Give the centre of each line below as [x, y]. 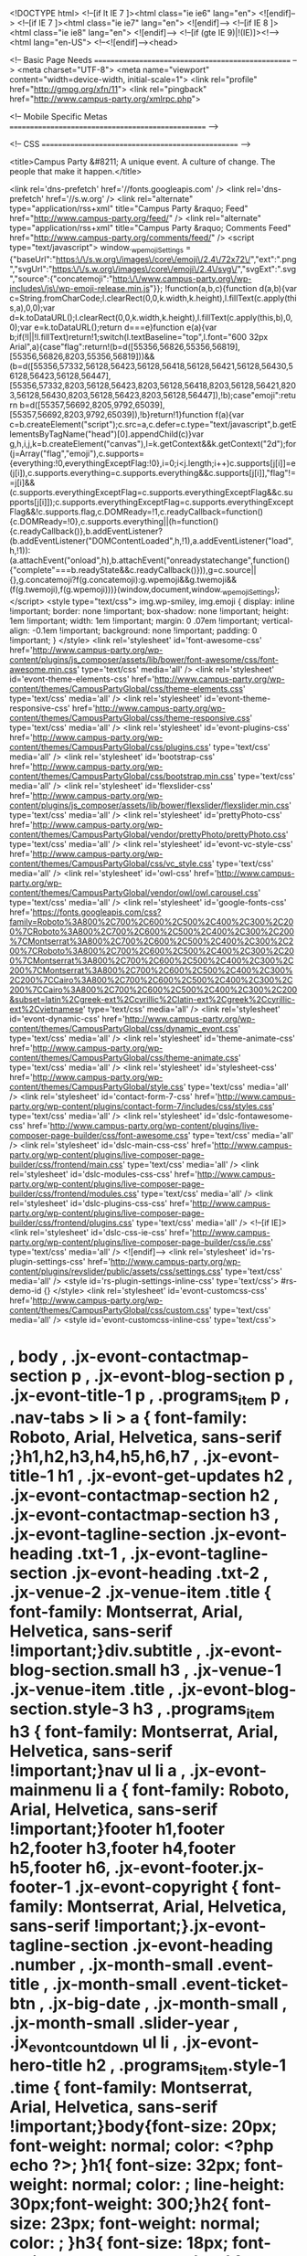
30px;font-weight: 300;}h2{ [119, 2204]
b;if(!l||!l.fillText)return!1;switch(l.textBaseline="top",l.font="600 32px [139, 336]
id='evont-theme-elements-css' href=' [82, 679]
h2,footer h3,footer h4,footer [122, 1848]
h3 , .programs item [204, 1711]
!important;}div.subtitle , [106, 1651]
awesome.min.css [43, 669]
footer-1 [40, 1887]
